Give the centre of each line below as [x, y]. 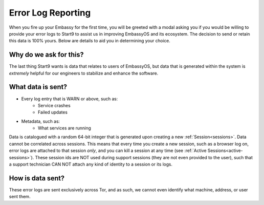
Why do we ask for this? [46, 55]
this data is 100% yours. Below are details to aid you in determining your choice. [90, 41]
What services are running [65, 128]
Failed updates [53, 112]
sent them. [20, 197]
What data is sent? [38, 87]
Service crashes [54, 105]
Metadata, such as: [41, 121]
